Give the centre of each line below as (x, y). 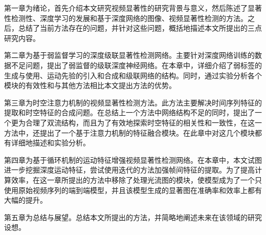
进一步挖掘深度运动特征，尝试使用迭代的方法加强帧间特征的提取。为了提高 (129, 170)
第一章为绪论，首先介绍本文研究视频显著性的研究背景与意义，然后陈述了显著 (133, 8)
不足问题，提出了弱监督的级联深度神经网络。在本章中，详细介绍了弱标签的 (136, 65)
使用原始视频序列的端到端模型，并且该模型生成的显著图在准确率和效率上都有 (133, 190)
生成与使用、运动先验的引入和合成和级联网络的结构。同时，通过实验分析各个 (133, 75)
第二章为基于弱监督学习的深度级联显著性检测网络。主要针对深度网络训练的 (129, 55)
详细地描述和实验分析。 (50, 143)
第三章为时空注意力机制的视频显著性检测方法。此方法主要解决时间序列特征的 (133, 102)
